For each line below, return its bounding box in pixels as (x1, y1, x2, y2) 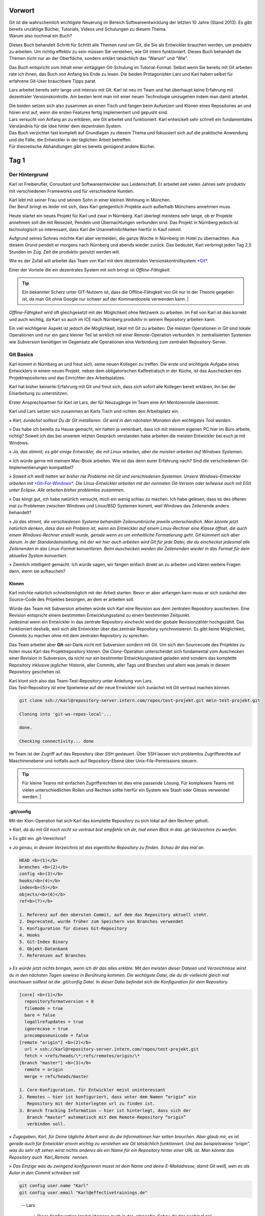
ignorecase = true (24, 1026, 68, 1031)
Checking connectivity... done (19, 738, 94, 744)
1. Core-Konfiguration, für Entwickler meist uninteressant (19, 1087, 166, 1093)
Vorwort (9, 6, 35, 15)
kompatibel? (49, 465, 74, 470)
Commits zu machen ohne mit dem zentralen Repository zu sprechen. (9, 633, 149, 639)
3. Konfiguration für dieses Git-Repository (19, 926, 127, 931)
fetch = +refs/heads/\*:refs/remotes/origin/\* (24, 1053, 140, 1059)
